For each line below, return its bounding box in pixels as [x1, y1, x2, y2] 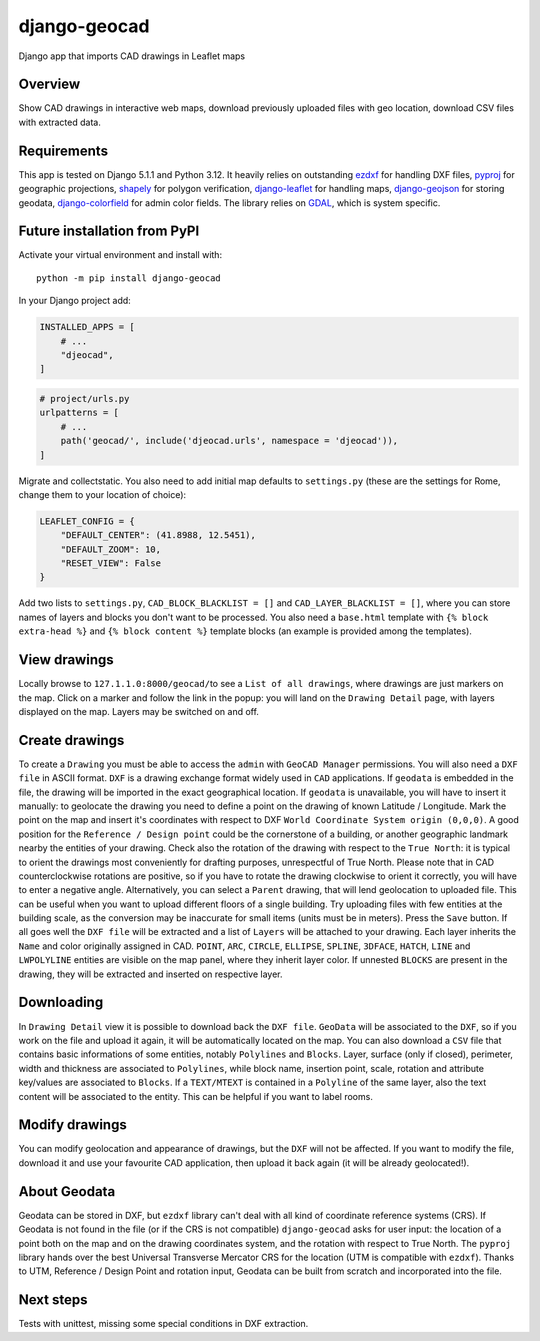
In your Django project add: [18, 295, 132, 307]
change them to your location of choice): [18, 488, 187, 500]
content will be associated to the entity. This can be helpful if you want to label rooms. [18, 1090, 374, 1102]
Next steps [18, 1291, 88, 1309]
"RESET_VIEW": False [60, 558, 162, 569]
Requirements [18, 142, 109, 159]
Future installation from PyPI [18, 223, 200, 240]
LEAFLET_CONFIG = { [39, 515, 135, 527]
